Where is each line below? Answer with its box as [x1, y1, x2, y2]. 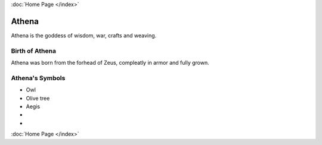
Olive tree [26, 94, 50, 102]
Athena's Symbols [11, 74, 66, 82]
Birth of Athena [11, 46, 57, 55]
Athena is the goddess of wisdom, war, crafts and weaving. [11, 31, 157, 39]
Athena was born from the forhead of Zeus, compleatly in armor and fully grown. [11, 59, 210, 67]
